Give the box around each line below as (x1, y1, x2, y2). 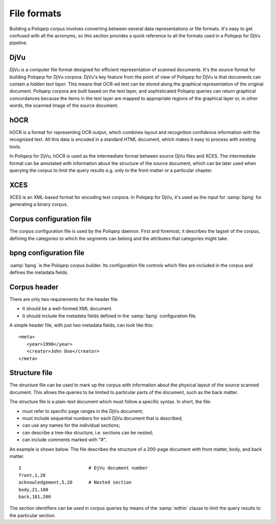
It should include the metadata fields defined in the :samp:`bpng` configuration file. (22, 313, 197, 319)
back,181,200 (18, 494, 51, 499)
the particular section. (9, 512, 56, 518)
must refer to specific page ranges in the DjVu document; (22, 408, 143, 414)
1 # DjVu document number (18, 465, 148, 471)
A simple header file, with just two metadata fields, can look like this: (9, 322, 154, 329)
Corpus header (9, 282, 59, 291)
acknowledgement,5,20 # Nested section (18, 479, 132, 486)
